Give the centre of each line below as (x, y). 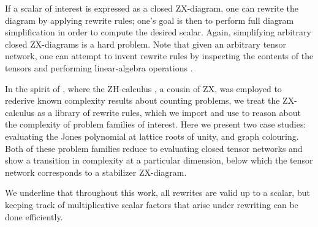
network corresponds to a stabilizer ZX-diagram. (96, 172)
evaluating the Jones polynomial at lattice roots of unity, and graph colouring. (152, 136)
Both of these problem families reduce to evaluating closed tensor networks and (154, 148)
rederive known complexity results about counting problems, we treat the (142, 100)
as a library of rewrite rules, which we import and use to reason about (169, 112)
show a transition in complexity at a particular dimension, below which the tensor (159, 160)
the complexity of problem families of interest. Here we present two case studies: (156, 124)
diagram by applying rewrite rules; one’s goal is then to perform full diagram (150, 20)
